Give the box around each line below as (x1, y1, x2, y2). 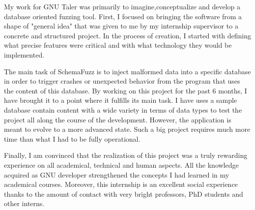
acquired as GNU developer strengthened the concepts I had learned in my (4, 169, 229, 180)
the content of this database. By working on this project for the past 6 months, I (4, 85, 247, 95)
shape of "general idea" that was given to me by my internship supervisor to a (4, 21, 238, 31)
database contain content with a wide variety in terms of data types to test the (4, 104, 242, 115)
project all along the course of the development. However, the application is (4, 114, 231, 124)
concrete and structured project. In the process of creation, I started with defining (4, 30, 252, 40)
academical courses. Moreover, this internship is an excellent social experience (4, 179, 238, 189)
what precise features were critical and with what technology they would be (4, 40, 232, 50)
